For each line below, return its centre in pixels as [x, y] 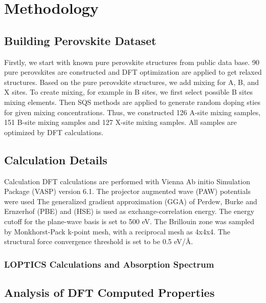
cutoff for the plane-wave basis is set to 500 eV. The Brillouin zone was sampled [129, 221]
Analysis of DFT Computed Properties [109, 292]
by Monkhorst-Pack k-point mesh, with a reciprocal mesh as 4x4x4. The [117, 231]
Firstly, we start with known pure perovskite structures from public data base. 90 [132, 62]
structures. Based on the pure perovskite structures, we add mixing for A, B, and [132, 82]
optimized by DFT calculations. [54, 132]
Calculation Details [56, 159]
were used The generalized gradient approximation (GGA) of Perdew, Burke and [131, 201]
